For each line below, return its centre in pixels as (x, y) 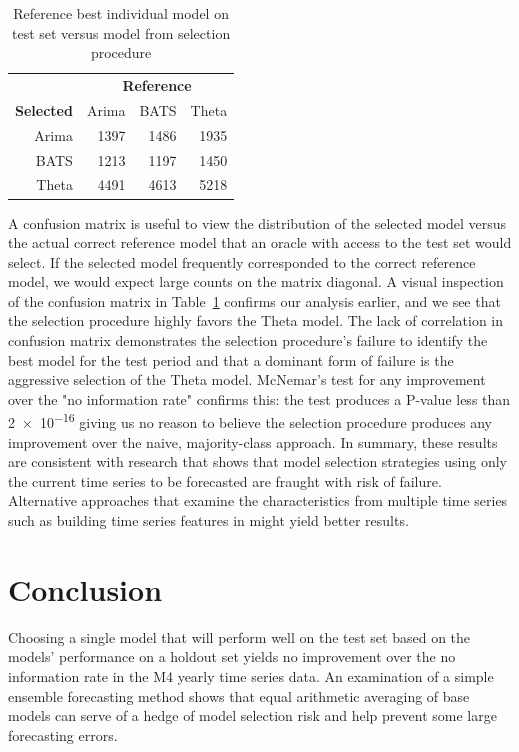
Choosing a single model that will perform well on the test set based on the (239, 636)
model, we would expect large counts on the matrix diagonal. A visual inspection (256, 281)
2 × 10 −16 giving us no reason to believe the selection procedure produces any (250, 421)
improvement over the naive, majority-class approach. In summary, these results (253, 441)
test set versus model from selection (121, 32)
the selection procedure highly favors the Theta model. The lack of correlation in (256, 320)
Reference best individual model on (121, 13)
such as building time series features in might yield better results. (208, 520)
